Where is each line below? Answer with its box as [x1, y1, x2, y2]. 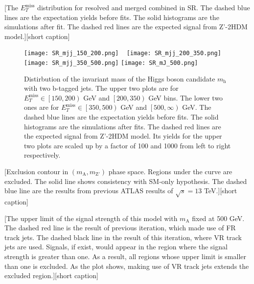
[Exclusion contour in [4, 166, 69, 177]
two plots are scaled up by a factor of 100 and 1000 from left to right [24, 140, 231, 150]
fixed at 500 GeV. [192, 213, 245, 223]
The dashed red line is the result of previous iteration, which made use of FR [4, 223, 236, 233]
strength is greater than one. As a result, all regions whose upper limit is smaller [4, 251, 246, 261]
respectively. [24, 150, 61, 160]
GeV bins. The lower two [148, 92, 223, 102]
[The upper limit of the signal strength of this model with [4, 213, 178, 223]
